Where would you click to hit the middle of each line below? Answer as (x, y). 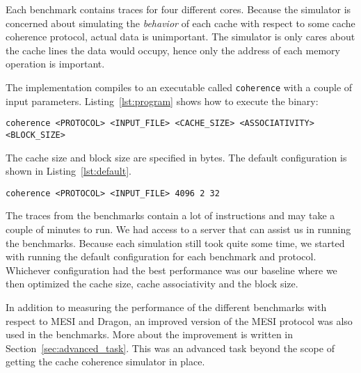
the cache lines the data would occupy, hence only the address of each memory (173, 50)
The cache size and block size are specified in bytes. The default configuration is (176, 157)
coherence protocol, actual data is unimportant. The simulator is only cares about (180, 37)
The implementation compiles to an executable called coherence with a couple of (179, 87)
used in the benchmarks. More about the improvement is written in (149, 334)
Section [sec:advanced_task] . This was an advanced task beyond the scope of (170, 348)
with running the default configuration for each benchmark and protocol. (161, 256)
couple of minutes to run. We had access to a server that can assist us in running (178, 229)
